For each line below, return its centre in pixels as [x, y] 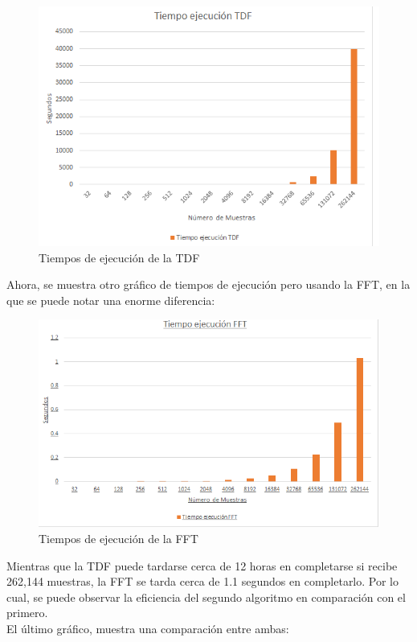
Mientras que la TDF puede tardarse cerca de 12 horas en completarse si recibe [202, 565]
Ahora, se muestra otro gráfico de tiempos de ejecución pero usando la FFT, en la [208, 284]
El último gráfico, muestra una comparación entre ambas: [148, 628]
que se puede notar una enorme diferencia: [111, 300]
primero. [27, 613]
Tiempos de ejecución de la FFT [119, 538]
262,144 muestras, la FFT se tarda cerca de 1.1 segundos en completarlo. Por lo [202, 581]
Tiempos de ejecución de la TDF [119, 257]
